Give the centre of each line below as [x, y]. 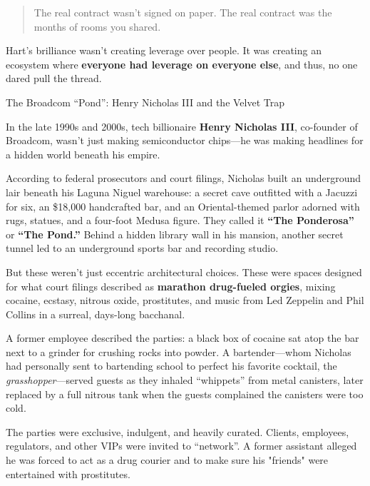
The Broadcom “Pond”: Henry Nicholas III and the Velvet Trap [145, 102]
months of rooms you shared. [97, 26]
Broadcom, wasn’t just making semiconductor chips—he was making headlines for [185, 140]
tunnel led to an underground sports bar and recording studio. [142, 248]
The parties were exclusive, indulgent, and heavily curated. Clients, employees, [178, 431]
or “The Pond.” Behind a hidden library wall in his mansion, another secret [175, 234]
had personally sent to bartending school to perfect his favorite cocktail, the [171, 366]
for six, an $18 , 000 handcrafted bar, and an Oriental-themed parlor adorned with [183, 206]
